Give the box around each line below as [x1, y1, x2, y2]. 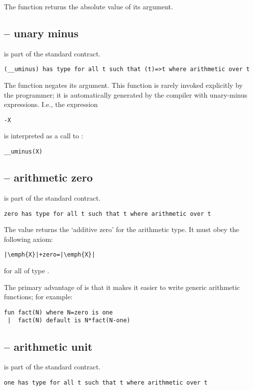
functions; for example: [4, 291, 73, 302]
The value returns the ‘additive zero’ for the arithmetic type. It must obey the [4, 224, 239, 234]
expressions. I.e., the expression [4, 99, 98, 109]
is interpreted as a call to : [4, 130, 83, 141]
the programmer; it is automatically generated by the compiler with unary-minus [4, 89, 248, 100]
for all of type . [4, 265, 50, 276]
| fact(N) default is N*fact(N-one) [7, 317, 130, 324]
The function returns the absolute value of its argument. [4, 1, 173, 11]
